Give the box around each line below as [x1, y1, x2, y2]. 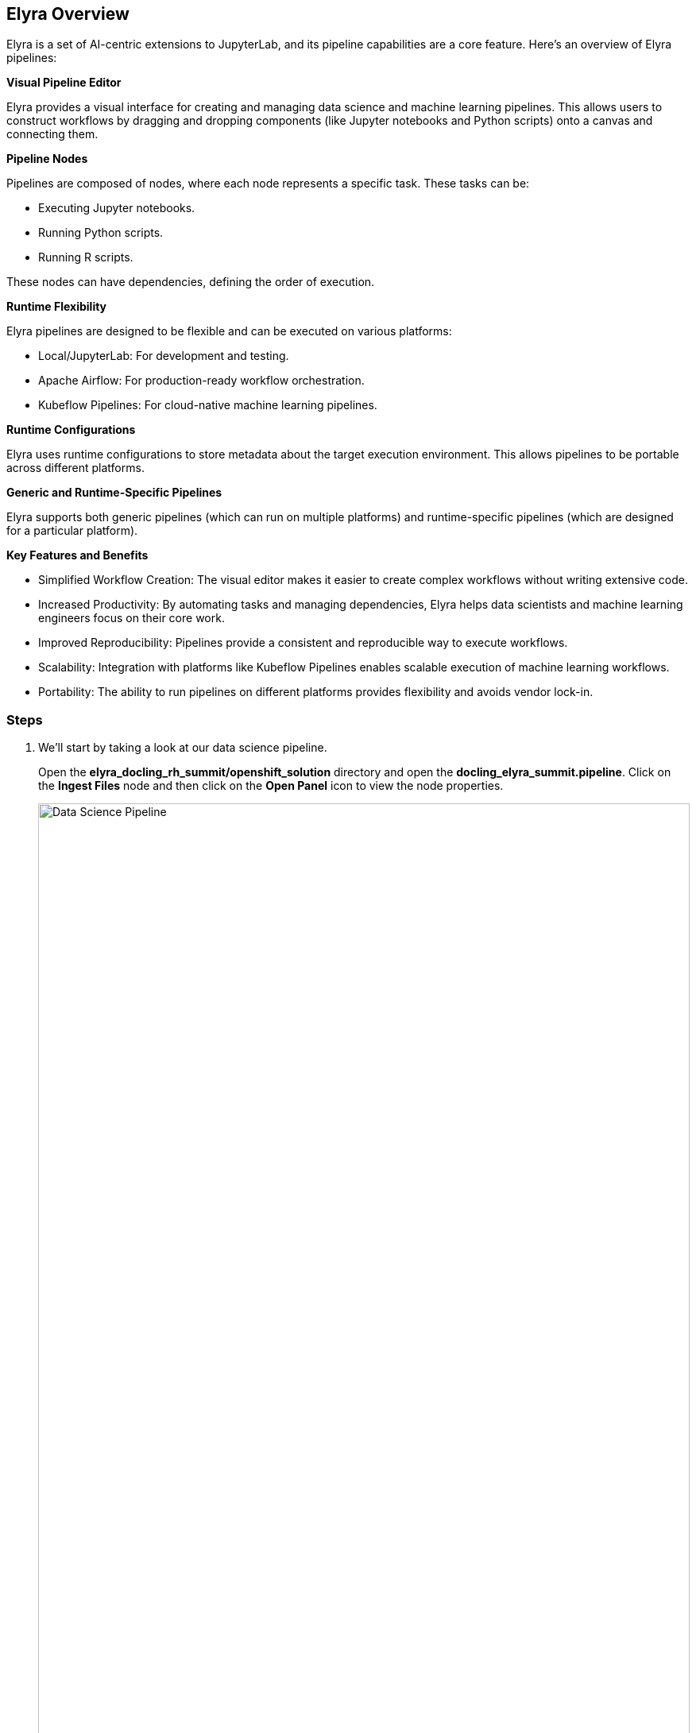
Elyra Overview [6, 4, 130, 24]
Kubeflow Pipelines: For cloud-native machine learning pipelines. [38, 398, 377, 412]
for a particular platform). [6, 524, 138, 538]
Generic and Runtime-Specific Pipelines [6, 485, 222, 500]
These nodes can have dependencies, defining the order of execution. [6, 275, 375, 289]
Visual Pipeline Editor [6, 75, 122, 90]
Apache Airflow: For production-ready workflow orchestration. [38, 373, 365, 388]
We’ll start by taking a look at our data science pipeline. [38, 741, 327, 755]
